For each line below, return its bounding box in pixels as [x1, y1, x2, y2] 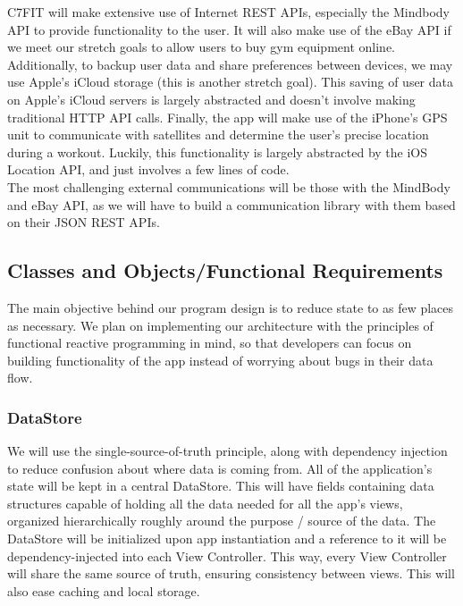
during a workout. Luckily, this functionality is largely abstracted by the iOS [7, 142, 428, 161]
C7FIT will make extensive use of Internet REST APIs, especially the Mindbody [7, 3, 450, 21]
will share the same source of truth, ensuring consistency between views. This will [7, 564, 455, 583]
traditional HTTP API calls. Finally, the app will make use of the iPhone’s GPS [7, 107, 448, 126]
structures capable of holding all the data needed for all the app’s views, [7, 493, 403, 512]
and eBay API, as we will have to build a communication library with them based [7, 195, 456, 214]
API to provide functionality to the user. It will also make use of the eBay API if [7, 20, 451, 38]
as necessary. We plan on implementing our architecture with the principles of [7, 316, 434, 334]
